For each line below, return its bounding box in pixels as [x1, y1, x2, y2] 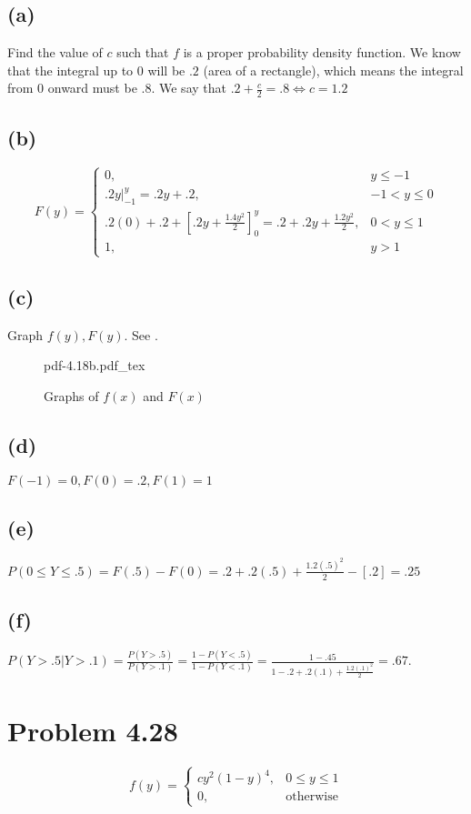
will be [147, 60, 185, 79]
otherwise [286, 790, 338, 804]
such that [116, 43, 169, 62]
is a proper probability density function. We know [183, 43, 461, 62]
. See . [124, 325, 158, 344]
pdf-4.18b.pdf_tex [44, 356, 145, 375]
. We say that [151, 78, 226, 97]
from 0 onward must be [7, 78, 137, 97]
